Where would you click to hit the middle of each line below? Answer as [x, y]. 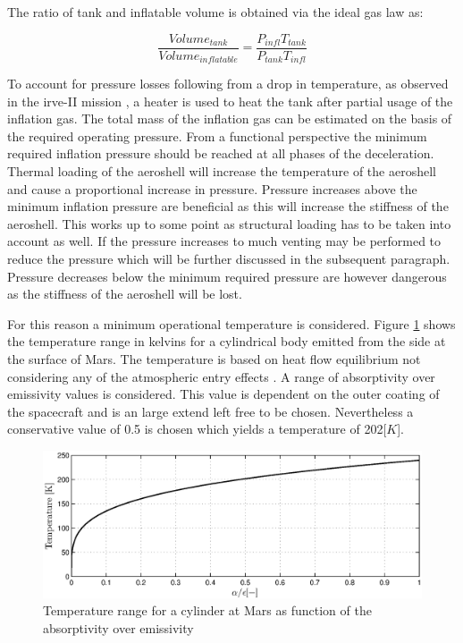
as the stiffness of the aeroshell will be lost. [125, 294]
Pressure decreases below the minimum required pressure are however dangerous [227, 276]
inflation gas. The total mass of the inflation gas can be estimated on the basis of [230, 118]
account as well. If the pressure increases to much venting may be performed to [224, 241]
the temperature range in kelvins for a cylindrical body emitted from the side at [227, 341]
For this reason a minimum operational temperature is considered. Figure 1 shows [231, 323]
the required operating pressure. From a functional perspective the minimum [217, 135]
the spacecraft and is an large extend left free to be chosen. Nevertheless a [210, 411]
